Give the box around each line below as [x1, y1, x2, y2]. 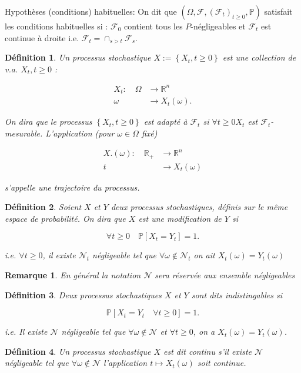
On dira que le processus [5, 115, 92, 128]
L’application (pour [45, 126, 115, 139]
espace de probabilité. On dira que [5, 212, 126, 224]
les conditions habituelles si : [5, 20, 108, 32]
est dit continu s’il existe [163, 345, 252, 357]
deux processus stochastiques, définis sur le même [111, 201, 288, 213]
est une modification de [138, 212, 222, 224]
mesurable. [5, 126, 43, 139]
